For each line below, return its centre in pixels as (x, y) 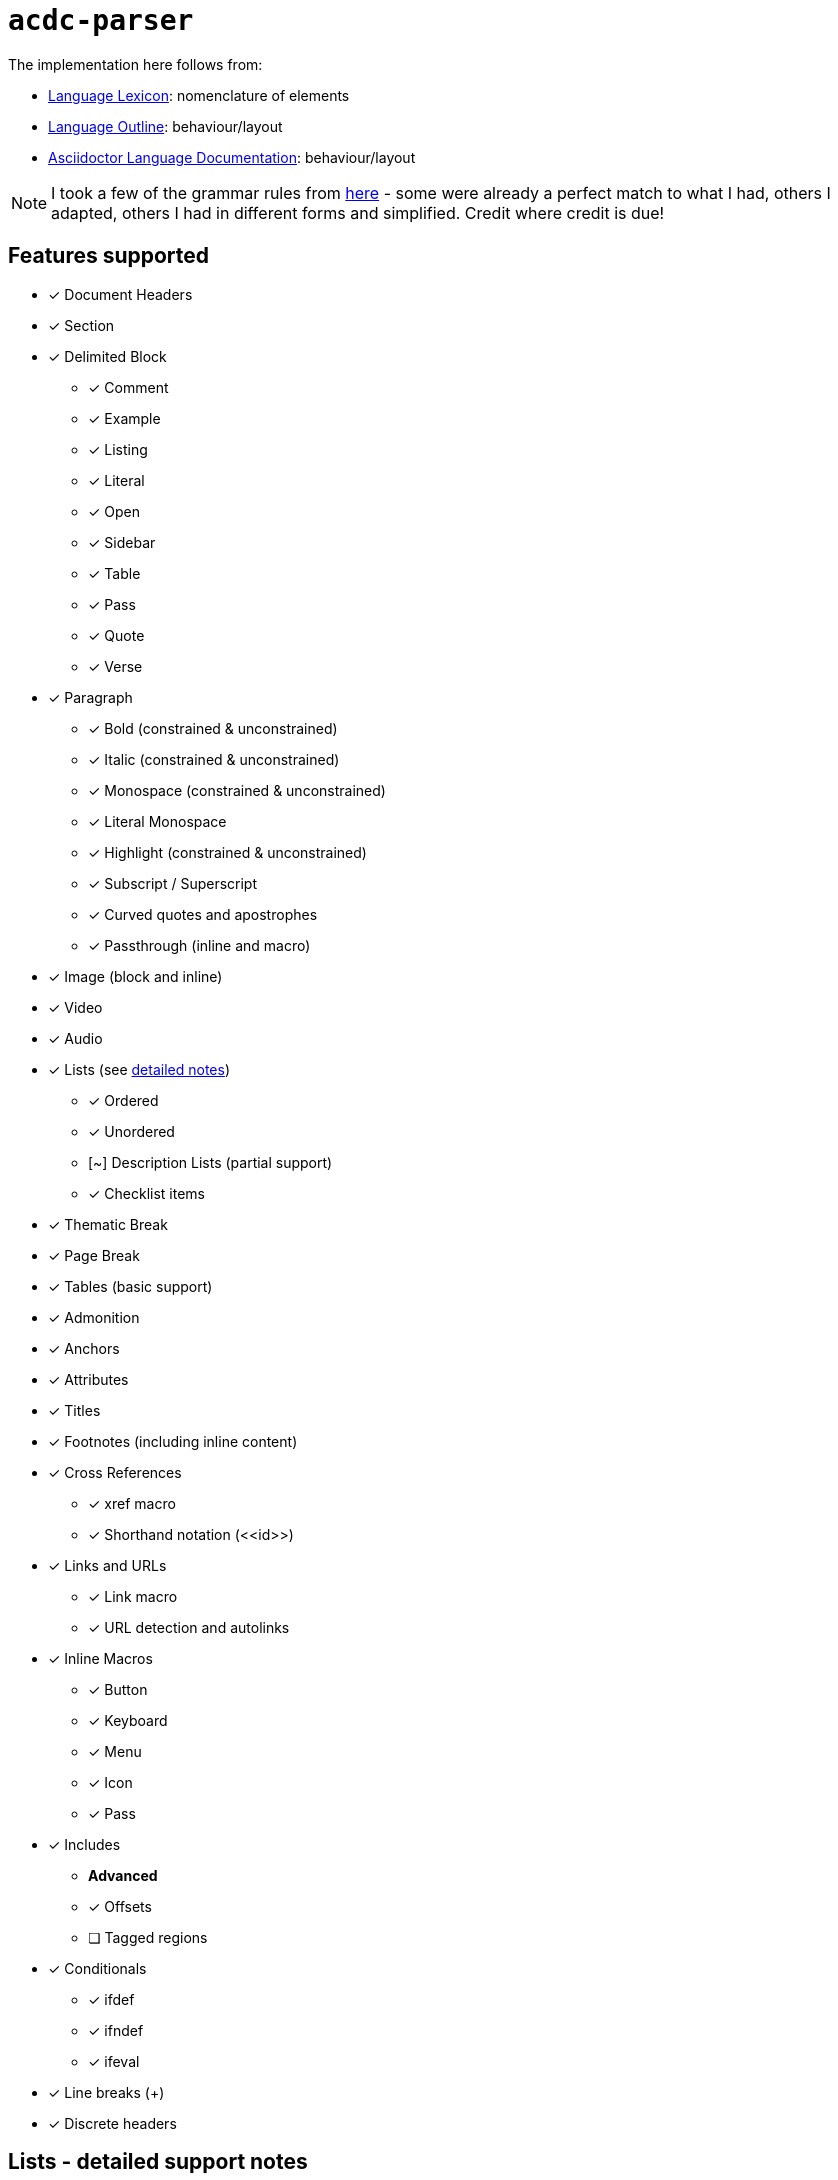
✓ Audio (75, 1038)
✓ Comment (128, 387)
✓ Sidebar (122, 542)
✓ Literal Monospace (157, 821)
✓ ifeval (114, 2061)
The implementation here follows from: (135, 64)
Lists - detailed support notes (158, 2162)
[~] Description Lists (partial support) (210, 1162)
